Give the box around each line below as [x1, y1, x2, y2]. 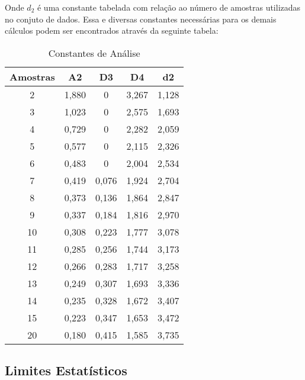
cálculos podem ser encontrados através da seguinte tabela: [5, 24, 219, 37]
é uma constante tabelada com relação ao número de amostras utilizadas [37, 1, 301, 13]
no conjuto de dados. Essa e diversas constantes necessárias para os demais [5, 12, 277, 25]
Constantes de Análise [48, 46, 140, 60]
